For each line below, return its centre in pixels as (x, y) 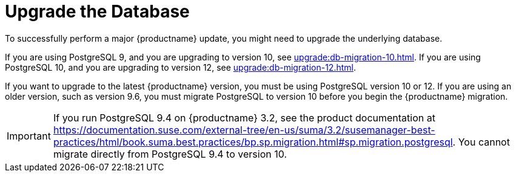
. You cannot (481, 142)
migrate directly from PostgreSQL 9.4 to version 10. (170, 154)
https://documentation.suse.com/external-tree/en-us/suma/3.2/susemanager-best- (244, 130)
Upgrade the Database (97, 11)
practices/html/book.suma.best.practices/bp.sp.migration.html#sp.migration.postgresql (253, 142)
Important (29, 136)
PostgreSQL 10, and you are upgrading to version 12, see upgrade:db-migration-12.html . (180, 67)
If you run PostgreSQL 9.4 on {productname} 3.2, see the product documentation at (244, 117)
